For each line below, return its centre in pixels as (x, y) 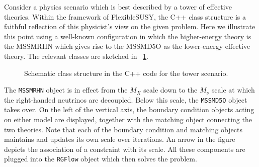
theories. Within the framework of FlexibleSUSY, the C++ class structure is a (125, 16)
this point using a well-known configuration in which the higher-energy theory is (128, 36)
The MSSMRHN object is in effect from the (66, 90)
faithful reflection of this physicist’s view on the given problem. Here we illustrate (130, 26)
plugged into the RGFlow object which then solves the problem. (101, 159)
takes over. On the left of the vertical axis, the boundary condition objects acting (129, 109)
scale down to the (170, 90)
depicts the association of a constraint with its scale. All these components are (125, 149)
